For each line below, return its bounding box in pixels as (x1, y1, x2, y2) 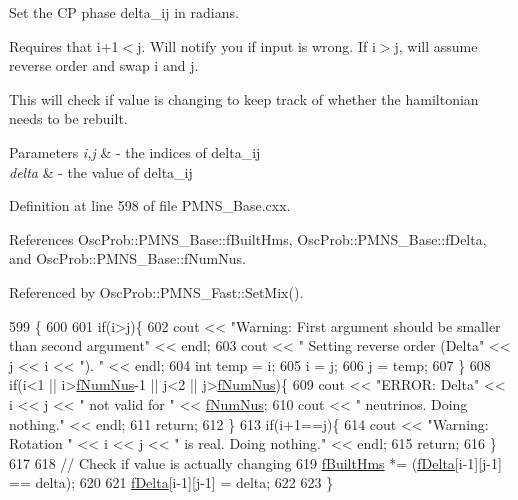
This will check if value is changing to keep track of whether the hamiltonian (9, 88, 479, 109)
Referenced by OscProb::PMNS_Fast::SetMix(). (9, 281, 304, 302)
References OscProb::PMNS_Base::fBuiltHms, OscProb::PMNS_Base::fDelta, (9, 228, 487, 249)
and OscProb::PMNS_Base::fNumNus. (9, 248, 246, 269)
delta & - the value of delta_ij (9, 161, 193, 182)
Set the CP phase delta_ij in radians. (9, 2, 239, 22)
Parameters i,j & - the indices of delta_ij (9, 141, 261, 162)
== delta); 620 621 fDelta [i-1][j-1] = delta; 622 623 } (9, 472, 334, 493)
